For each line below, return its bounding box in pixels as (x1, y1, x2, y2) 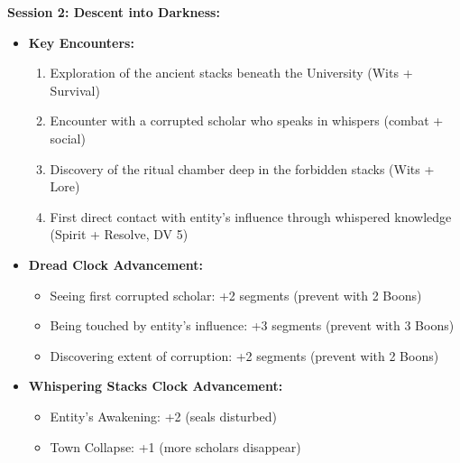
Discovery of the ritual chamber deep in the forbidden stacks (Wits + (50, 159, 435, 178)
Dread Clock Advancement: (28, 255, 204, 273)
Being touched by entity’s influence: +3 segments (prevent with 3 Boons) (50, 316, 455, 335)
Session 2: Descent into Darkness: (7, 3, 220, 21)
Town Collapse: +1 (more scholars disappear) (50, 437, 301, 456)
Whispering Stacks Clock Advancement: (28, 376, 283, 395)
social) (50, 128, 86, 147)
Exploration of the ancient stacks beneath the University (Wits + (50, 63, 413, 82)
